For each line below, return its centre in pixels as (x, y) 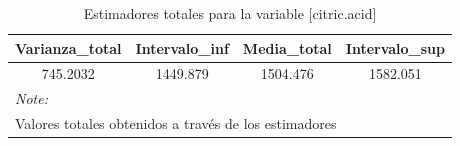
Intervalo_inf (182, 47)
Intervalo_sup (395, 47)
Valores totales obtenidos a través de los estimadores (176, 123)
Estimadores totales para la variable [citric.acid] (230, 13)
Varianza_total (68, 47)
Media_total (287, 47)
